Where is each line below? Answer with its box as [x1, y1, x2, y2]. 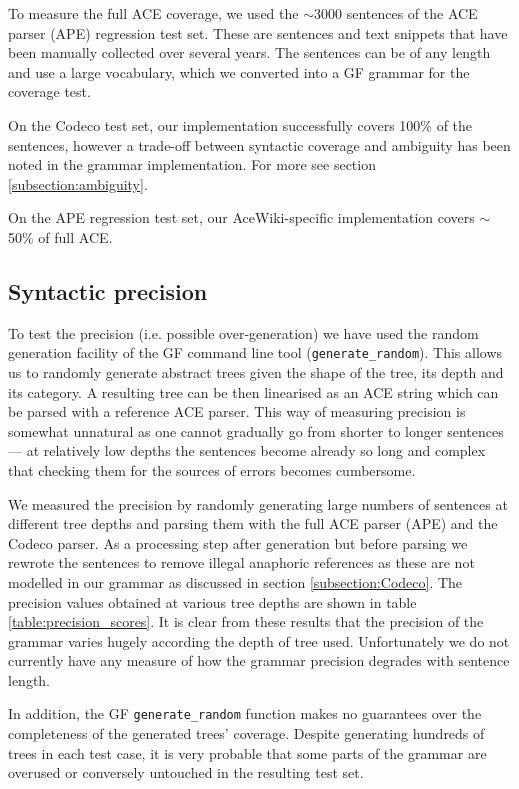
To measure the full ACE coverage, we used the [8, 3, 299, 23]
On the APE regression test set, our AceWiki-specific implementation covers [8, 207, 475, 228]
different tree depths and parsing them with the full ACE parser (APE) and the [8, 513, 498, 534]
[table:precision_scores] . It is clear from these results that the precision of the [8, 611, 484, 632]
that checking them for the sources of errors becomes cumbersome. [8, 459, 416, 480]
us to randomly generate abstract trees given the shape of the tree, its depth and [8, 361, 504, 382]
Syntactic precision [8, 275, 208, 306]
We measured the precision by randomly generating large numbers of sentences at [8, 493, 508, 514]
